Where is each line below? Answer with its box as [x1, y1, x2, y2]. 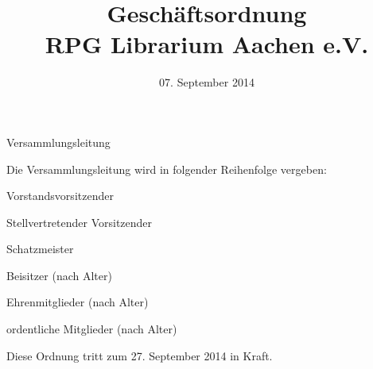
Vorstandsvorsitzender [6, 187, 114, 204]
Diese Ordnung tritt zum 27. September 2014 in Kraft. [6, 347, 273, 363]
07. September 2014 [159, 74, 254, 90]
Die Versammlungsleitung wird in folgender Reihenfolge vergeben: [6, 160, 327, 177]
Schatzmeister [6, 240, 74, 257]
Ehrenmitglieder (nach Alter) [6, 294, 149, 310]
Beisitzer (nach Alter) [6, 267, 112, 283]
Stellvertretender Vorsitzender [6, 213, 153, 230]
